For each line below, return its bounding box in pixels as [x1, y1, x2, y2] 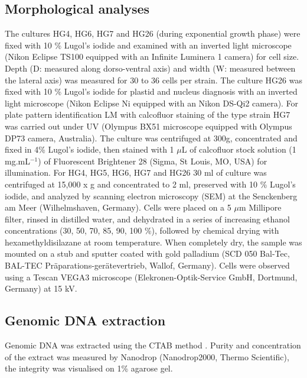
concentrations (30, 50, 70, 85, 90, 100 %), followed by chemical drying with [5, 224, 279, 237]
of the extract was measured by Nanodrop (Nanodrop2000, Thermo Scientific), [5, 350, 289, 363]
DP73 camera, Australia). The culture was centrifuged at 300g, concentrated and [5, 131, 298, 144]
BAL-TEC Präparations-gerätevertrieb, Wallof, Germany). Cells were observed [5, 259, 290, 272]
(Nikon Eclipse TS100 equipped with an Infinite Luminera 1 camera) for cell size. [5, 50, 299, 63]
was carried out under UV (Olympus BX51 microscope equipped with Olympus [5, 119, 292, 132]
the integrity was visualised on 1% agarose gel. [5, 362, 173, 374]
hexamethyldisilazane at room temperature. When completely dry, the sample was [5, 235, 302, 248]
